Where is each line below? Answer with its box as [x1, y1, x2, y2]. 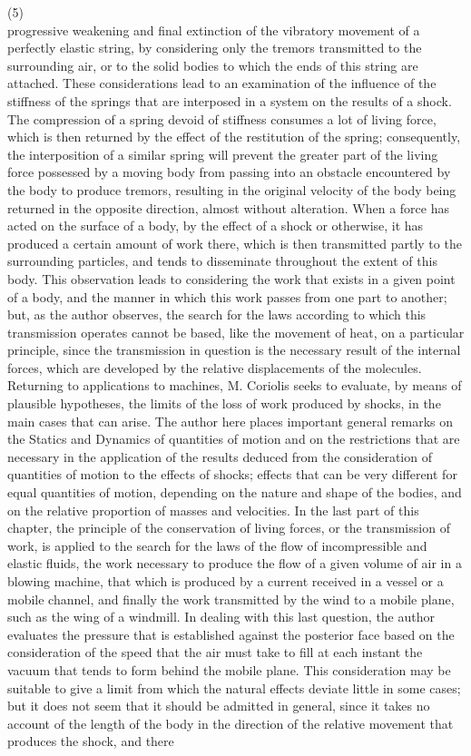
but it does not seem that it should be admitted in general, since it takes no [7, 696, 430, 715]
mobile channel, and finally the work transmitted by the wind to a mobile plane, [7, 589, 455, 608]
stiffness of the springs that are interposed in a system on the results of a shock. [7, 91, 452, 110]
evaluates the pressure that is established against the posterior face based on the [7, 624, 455, 643]
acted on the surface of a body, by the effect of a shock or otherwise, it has [7, 216, 424, 235]
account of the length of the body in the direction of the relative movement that [7, 713, 454, 732]
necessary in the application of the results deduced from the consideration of [7, 447, 432, 466]
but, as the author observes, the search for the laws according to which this [7, 305, 427, 324]
